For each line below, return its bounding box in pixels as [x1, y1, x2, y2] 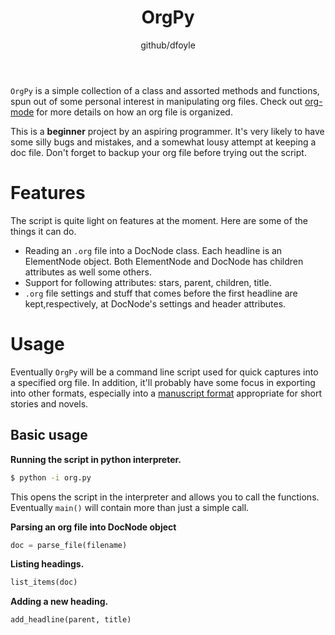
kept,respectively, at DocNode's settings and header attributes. [24, 297, 287, 310]
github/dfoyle [140, 39, 196, 51]
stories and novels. [10, 397, 89, 410]
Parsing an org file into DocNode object [10, 521, 177, 533]
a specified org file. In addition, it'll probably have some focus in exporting [10, 376, 316, 388]
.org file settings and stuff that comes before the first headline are [24, 287, 298, 299]
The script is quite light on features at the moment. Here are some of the [10, 214, 308, 226]
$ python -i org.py [10, 472, 92, 483]
